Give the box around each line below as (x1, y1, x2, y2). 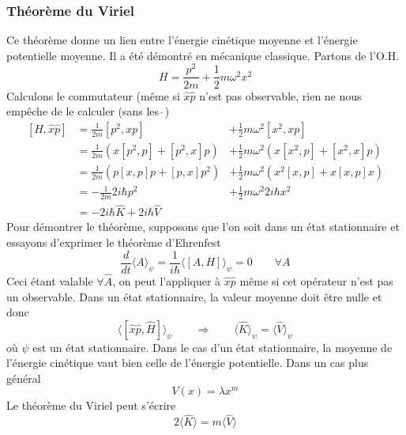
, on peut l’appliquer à (112, 272, 221, 289)
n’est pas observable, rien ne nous (199, 87, 362, 104)
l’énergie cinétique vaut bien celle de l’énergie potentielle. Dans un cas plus (6, 354, 369, 371)
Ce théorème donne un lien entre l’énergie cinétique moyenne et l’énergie (6, 32, 358, 48)
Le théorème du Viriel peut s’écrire (6, 397, 176, 414)
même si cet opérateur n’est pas (239, 272, 393, 289)
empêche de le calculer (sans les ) (6, 103, 170, 119)
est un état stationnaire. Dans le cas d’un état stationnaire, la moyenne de (32, 339, 393, 355)
